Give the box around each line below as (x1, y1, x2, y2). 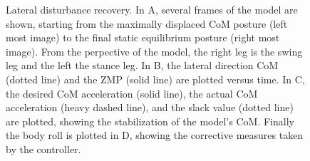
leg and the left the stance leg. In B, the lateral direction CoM (6, 58, 279, 73)
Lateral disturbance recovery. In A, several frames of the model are (6, 2, 298, 16)
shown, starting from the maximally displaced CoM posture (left (6, 16, 288, 31)
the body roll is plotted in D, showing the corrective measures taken (6, 128, 304, 142)
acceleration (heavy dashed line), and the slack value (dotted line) (6, 100, 294, 115)
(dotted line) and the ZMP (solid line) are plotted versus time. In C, (6, 71, 305, 86)
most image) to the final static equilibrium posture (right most (6, 30, 280, 45)
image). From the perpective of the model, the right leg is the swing (6, 43, 303, 58)
